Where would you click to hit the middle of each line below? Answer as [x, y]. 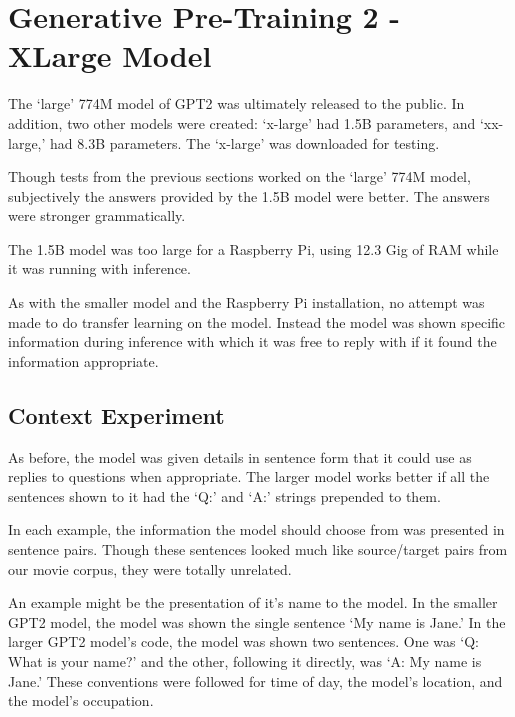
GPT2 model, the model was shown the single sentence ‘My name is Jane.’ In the [257, 621]
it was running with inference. [99, 268]
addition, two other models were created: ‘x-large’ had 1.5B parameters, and [242, 122]
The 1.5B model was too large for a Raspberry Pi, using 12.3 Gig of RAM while [253, 248]
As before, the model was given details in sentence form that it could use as [240, 456]
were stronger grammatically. [97, 215]
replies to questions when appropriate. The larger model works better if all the [249, 476]
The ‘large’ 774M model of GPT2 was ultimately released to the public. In [236, 103]
